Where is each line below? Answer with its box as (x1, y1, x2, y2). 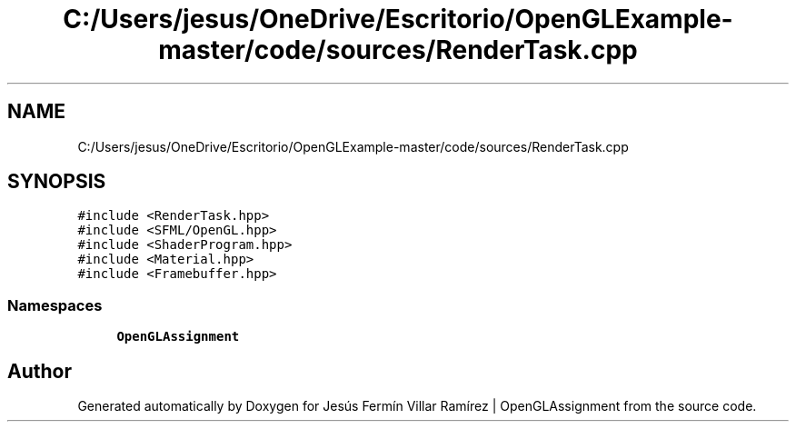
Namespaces (7, 295, 103, 314)
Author (7, 359, 72, 383)
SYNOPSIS (7, 170, 106, 194)
